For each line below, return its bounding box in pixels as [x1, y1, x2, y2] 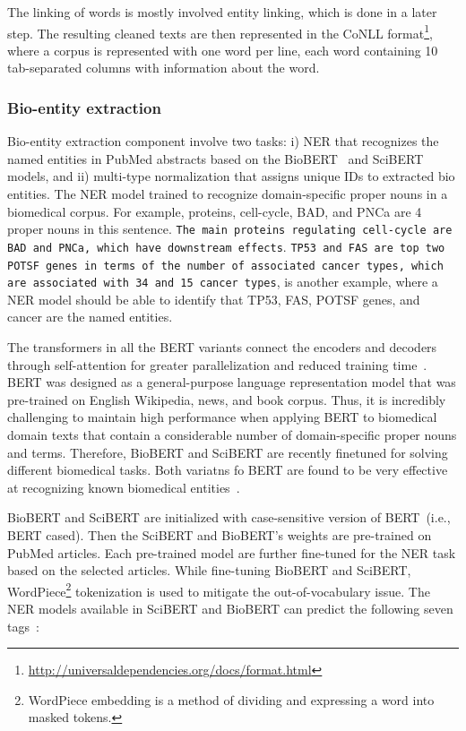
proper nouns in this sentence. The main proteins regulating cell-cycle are [7, 219, 453, 238]
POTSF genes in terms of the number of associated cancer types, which [7, 259, 444, 272]
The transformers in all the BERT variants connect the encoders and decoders [7, 338, 437, 357]
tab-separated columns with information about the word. [7, 58, 320, 77]
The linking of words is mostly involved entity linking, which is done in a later [7, 3, 437, 21]
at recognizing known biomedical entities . [7, 477, 240, 496]
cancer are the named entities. [7, 307, 173, 326]
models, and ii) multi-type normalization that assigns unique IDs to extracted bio [7, 167, 455, 185]
